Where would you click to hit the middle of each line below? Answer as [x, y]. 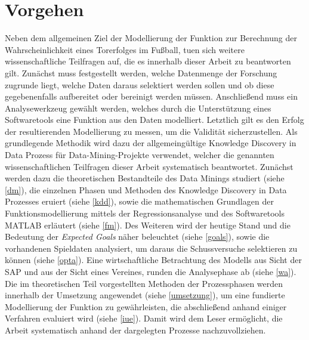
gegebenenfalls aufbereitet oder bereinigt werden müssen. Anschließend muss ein [151, 96]
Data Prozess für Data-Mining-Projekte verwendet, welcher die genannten [140, 155]
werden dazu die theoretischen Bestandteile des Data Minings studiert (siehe [145, 178]
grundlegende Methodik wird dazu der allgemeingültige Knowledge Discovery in [151, 143]
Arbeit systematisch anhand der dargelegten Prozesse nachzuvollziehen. [135, 330]
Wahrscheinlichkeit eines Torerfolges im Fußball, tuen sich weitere [125, 49]
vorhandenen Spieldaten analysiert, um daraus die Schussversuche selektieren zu [151, 248]
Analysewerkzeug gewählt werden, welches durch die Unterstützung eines [138, 108]
